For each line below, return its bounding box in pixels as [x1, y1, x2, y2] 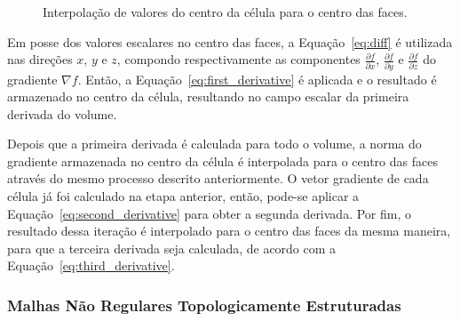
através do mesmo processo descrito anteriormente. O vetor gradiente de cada [7, 169, 429, 188]
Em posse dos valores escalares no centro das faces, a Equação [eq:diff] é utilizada [7, 32, 453, 51]
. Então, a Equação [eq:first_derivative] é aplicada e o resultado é [77, 69, 437, 88]
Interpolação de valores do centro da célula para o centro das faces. [43, 3, 408, 20]
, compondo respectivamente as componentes [116, 50, 361, 68]
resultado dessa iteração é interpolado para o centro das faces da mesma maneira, [7, 221, 451, 240]
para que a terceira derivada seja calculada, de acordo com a [7, 238, 337, 257]
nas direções [7, 50, 73, 68]
